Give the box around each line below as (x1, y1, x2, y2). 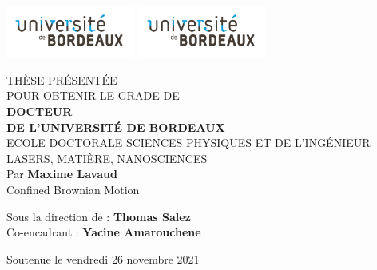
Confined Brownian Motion (6, 181, 140, 197)
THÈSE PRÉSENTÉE (6, 71, 117, 88)
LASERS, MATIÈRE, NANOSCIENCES (6, 149, 208, 166)
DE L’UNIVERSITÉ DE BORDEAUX (6, 118, 225, 135)
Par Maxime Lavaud (6, 165, 117, 182)
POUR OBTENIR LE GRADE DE (6, 87, 180, 104)
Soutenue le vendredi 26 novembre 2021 (6, 250, 200, 267)
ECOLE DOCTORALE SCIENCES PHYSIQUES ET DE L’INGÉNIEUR (6, 134, 371, 151)
